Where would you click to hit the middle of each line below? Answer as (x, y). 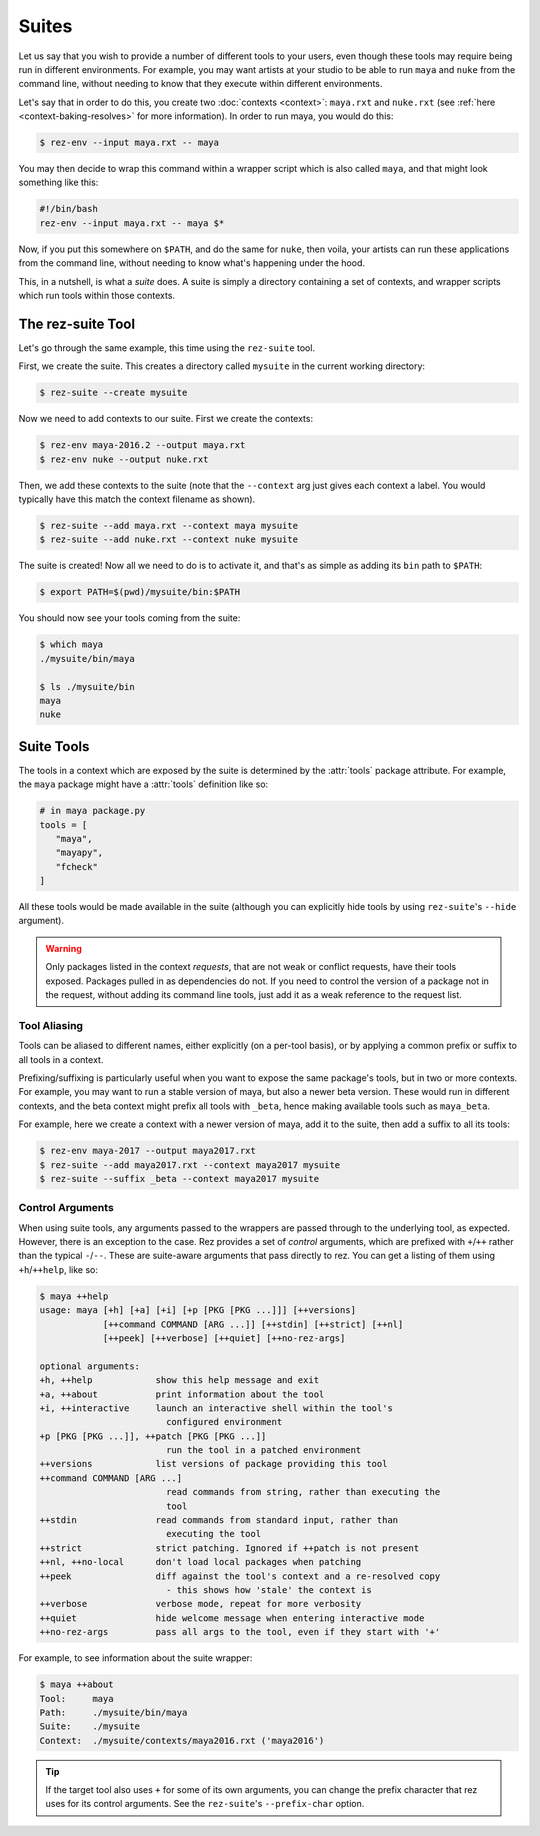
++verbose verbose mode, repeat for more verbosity (200, 1604)
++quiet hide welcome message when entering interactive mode (232, 1618)
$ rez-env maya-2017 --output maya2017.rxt (148, 1151)
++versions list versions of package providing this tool (213, 1464)
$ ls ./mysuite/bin (87, 686)
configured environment (224, 1422)
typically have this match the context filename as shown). (137, 499)
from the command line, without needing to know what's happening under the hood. (191, 263)
